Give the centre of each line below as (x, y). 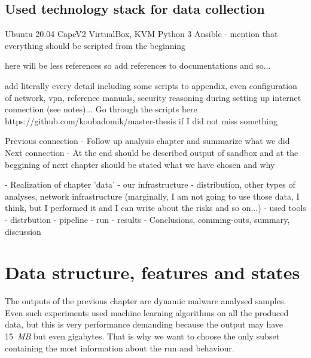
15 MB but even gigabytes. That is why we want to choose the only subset (142, 336)
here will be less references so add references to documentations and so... (138, 65)
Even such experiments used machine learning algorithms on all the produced (147, 312)
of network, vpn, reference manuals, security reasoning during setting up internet (153, 97)
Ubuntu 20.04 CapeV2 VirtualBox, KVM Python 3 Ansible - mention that (141, 34)
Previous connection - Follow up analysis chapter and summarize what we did (147, 141)
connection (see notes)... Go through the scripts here (101, 109)
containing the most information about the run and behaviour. (120, 348)
